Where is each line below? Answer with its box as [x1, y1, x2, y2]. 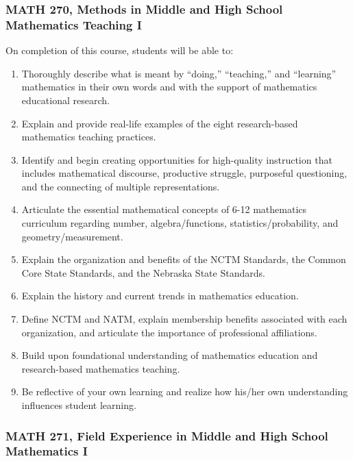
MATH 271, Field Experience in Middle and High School [5, 427, 328, 444]
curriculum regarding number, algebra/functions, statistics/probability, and [21, 216, 339, 230]
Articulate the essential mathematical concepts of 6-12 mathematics [21, 202, 307, 216]
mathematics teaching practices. [21, 129, 156, 144]
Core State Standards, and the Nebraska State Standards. [21, 265, 265, 279]
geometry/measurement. [21, 229, 123, 243]
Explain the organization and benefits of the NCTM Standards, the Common [21, 252, 346, 266]
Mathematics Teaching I [5, 16, 142, 33]
